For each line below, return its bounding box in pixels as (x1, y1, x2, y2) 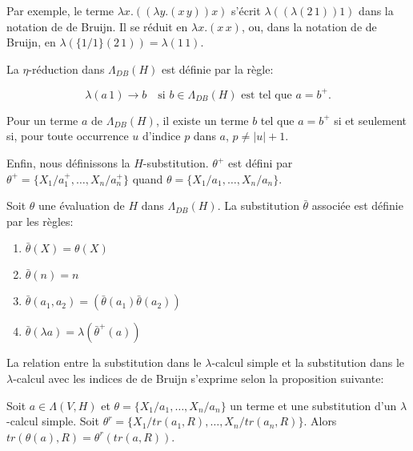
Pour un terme (6, 111, 78, 128)
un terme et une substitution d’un (230, 397, 397, 413)
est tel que (241, 89, 292, 101)
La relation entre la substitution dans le (6, 354, 202, 371)
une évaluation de (38, 197, 125, 214)
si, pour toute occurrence (6, 127, 129, 144)
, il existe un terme (155, 111, 249, 128)
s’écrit (231, 2, 261, 18)
